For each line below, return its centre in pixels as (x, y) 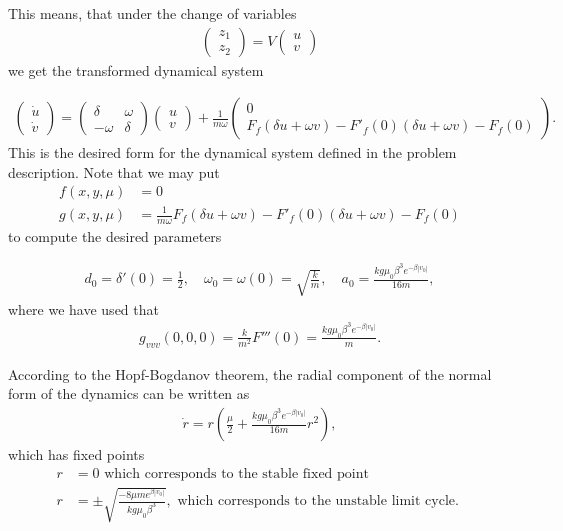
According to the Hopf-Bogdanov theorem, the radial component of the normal (250, 373)
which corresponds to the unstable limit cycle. (318, 501)
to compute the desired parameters (115, 235)
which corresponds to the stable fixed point (236, 473)
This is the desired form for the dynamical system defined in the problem (232, 152)
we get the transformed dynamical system (136, 69)
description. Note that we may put (114, 171)
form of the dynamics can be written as (129, 393)
